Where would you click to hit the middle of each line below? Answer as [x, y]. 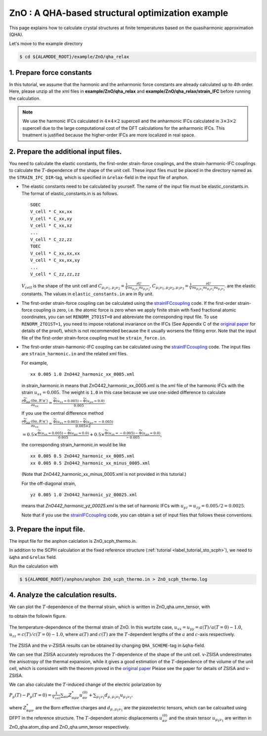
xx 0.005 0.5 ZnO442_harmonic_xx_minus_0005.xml [90, 463]
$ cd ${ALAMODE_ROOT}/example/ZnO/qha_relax [74, 57]
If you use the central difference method [63, 413]
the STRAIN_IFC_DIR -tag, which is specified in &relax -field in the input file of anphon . [99, 177]
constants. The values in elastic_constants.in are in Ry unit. [88, 294]
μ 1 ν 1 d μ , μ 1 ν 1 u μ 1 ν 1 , [114, 696]
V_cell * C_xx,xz [51, 226]
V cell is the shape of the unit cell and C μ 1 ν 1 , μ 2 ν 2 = [73, 287]
